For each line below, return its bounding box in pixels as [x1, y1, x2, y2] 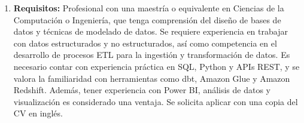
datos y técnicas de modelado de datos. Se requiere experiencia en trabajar [13, 25, 288, 38]
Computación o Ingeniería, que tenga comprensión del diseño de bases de [13, 13, 281, 26]
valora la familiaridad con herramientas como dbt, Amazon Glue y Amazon [13, 72, 290, 84]
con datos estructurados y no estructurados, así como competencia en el [13, 36, 277, 49]
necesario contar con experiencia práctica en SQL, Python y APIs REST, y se [13, 60, 300, 72]
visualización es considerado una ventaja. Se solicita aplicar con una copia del [13, 95, 298, 107]
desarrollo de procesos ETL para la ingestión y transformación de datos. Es [13, 48, 290, 61]
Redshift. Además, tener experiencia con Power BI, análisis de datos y [13, 84, 271, 96]
